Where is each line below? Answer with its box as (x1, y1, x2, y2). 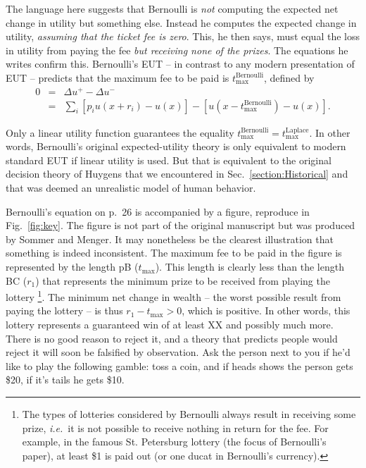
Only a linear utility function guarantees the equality (6, 125, 234, 140)
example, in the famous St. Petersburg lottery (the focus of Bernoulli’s (22, 434, 327, 449)
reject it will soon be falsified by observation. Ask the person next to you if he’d (6, 345, 351, 359)
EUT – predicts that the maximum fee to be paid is (6, 70, 229, 85)
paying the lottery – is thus (6, 303, 123, 318)
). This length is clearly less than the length (155, 259, 344, 274)
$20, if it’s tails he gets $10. (6, 372, 125, 387)
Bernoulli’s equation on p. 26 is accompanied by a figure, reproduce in (6, 204, 310, 218)
